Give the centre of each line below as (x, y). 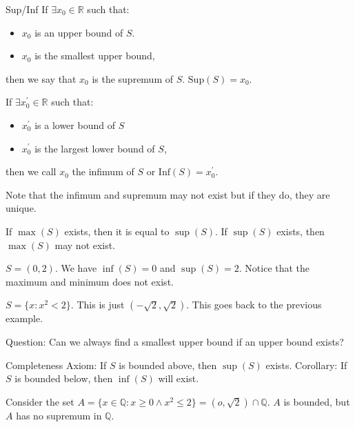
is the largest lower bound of (95, 148)
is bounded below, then (64, 378)
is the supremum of (133, 78)
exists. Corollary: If (306, 365)
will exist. (179, 378)
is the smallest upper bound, (95, 56)
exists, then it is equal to (117, 231)
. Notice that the (274, 268)
